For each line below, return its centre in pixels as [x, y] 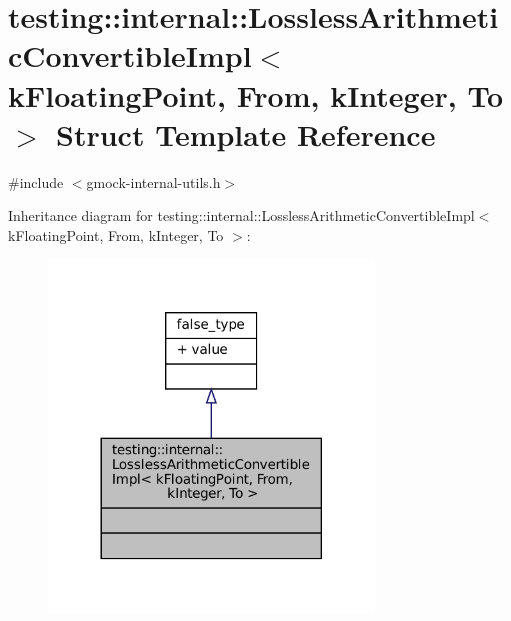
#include [36, 181]
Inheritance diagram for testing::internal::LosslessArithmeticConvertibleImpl [241, 215]
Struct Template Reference [246, 133]
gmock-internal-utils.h [153, 181]
